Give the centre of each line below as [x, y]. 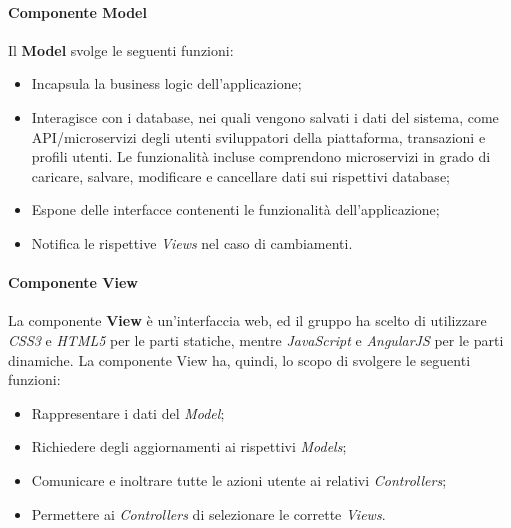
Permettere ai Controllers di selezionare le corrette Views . [208, 513]
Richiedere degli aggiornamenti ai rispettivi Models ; [189, 446]
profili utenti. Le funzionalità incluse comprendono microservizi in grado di [261, 156]
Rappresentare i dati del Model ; [128, 412]
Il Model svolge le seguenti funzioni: [121, 49]
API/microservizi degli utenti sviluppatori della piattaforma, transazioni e [258, 136]
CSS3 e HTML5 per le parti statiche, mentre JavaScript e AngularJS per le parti [256, 339]
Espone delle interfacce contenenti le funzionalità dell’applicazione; [235, 209]
